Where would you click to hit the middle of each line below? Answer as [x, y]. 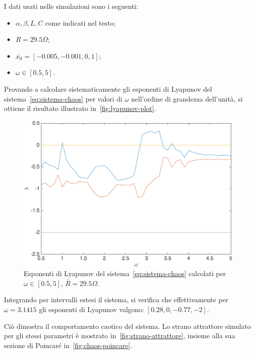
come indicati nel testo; [80, 22]
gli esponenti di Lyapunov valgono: [91, 309]
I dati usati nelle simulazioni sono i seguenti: [71, 6]
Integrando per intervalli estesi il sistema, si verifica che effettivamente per [116, 300]
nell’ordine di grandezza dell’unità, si [187, 98]
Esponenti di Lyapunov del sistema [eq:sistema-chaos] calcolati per [125, 273]
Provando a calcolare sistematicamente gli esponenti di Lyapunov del [108, 88]
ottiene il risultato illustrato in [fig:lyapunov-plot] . [80, 108]
